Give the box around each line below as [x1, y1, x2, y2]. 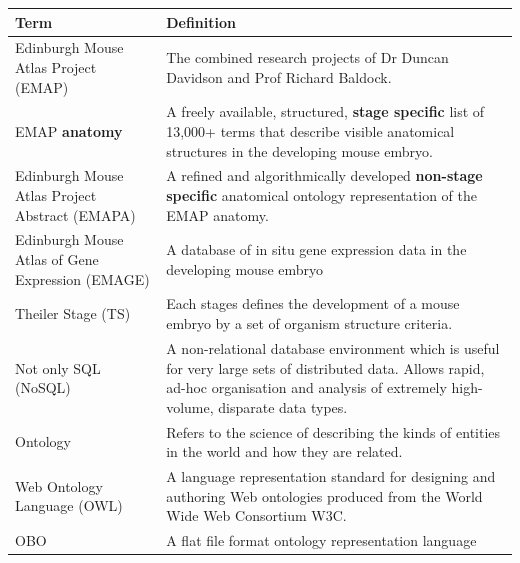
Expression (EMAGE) [15, 268, 150, 289]
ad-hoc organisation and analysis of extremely [166, 377, 447, 398]
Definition [166, 11, 236, 32]
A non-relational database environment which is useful [166, 337, 500, 358]
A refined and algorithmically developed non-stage [166, 165, 483, 186]
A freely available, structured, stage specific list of [166, 101, 485, 122]
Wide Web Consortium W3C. [166, 505, 347, 526]
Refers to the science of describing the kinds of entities [166, 421, 501, 442]
